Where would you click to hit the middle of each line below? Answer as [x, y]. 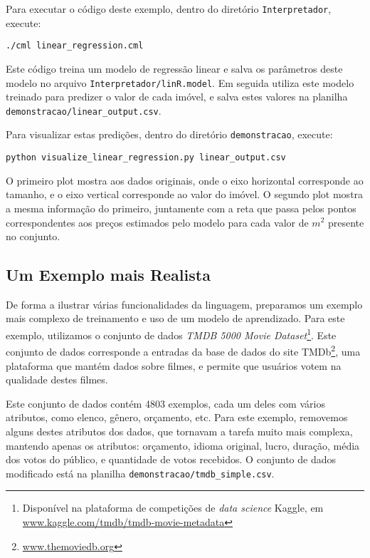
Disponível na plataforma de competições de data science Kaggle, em [173, 508]
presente [346, 222]
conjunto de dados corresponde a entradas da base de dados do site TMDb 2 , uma [183, 350]
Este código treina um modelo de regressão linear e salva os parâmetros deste [174, 68]
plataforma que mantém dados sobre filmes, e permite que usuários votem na [174, 365]
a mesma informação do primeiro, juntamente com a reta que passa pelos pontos [181, 208]
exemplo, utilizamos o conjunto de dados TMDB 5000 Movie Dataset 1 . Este [171, 334]
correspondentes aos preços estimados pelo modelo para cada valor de [157, 222]
